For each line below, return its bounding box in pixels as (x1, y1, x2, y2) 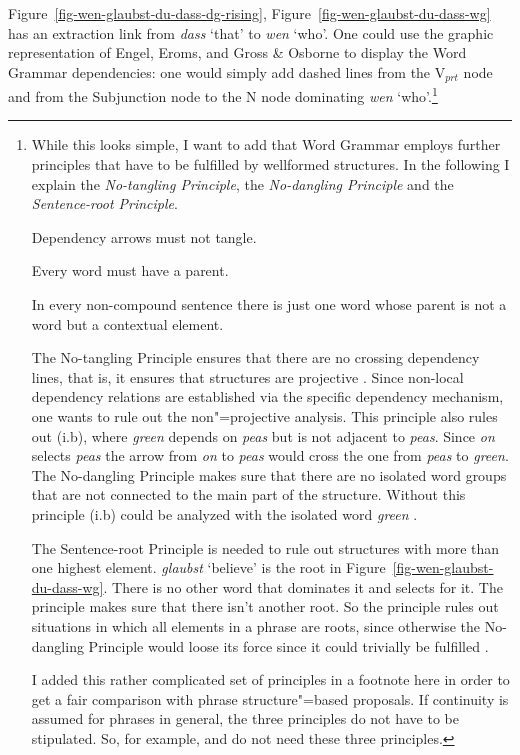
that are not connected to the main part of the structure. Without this (31, 484, 466, 505)
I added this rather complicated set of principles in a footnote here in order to (31, 669, 510, 690)
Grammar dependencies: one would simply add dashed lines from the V (8, 61, 446, 82)
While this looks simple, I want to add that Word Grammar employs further (31, 134, 501, 155)
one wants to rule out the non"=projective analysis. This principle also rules (31, 406, 498, 427)
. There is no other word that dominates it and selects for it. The (103, 576, 503, 597)
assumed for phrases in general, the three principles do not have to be (31, 708, 459, 729)
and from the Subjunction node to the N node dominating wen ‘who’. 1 (8, 83, 438, 106)
